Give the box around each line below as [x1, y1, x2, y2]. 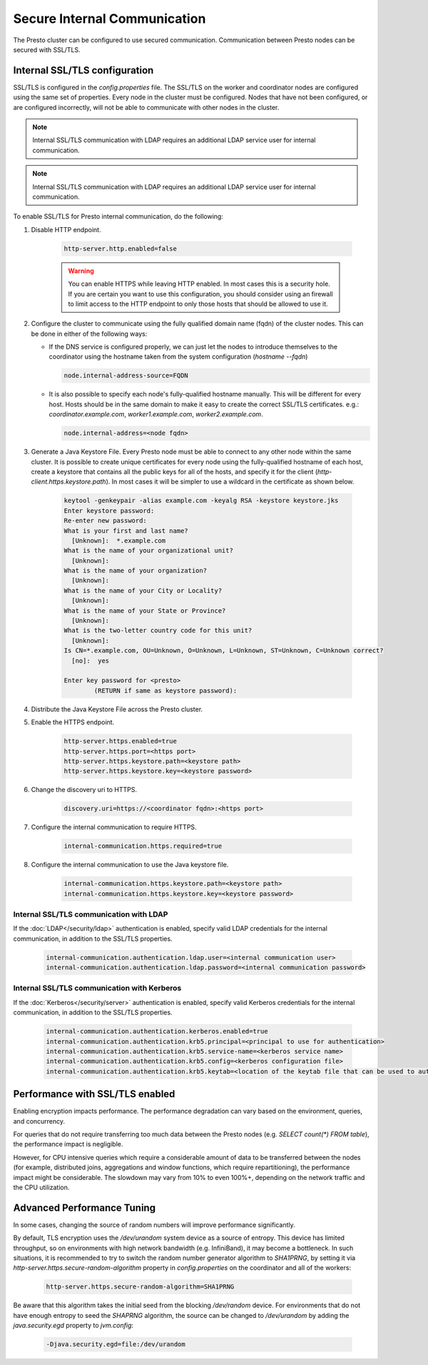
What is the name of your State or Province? [63, 606, 226, 614]
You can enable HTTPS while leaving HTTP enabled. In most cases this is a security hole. [68, 279, 331, 289]
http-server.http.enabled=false [63, 244, 178, 253]
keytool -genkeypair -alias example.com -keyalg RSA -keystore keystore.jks [63, 496, 339, 505]
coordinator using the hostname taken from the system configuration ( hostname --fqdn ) [49, 352, 308, 361]
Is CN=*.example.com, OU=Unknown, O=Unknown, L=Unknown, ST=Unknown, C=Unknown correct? [63, 646, 384, 655]
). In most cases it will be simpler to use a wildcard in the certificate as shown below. [106, 477, 355, 486]
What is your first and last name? [63, 526, 188, 535]
